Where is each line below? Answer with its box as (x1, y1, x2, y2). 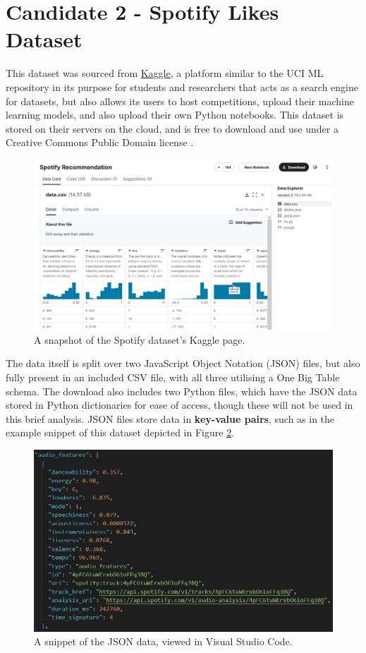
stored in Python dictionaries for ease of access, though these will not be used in (6, 397, 353, 412)
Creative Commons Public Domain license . (6, 135, 194, 150)
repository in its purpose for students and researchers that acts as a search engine (6, 79, 358, 94)
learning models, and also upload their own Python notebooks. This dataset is (6, 107, 344, 122)
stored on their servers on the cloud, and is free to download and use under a (6, 121, 338, 136)
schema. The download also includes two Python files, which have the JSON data (6, 383, 358, 398)
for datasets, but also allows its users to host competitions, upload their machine (6, 93, 354, 108)
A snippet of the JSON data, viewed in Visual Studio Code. (34, 634, 293, 649)
